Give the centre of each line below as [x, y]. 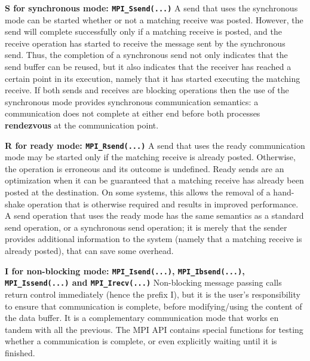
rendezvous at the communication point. [82, 125]
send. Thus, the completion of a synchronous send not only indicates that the [146, 55]
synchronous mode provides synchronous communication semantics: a [132, 101]
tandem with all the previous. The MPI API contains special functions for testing [154, 329]
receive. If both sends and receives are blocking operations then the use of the [147, 90]
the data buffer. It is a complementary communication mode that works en [142, 318]
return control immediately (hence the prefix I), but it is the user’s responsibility [153, 294]
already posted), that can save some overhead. [89, 250]
